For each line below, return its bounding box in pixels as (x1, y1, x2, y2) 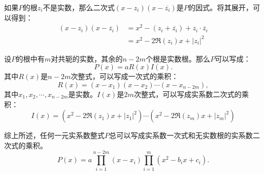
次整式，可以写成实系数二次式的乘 (134, 89, 249, 100)
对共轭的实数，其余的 (51, 53, 123, 64)
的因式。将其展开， (188, 2, 253, 12)
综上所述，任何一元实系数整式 (4, 130, 105, 141)
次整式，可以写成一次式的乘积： (70, 71, 178, 82)
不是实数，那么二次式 (43, 2, 115, 12)
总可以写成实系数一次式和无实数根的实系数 (109, 130, 253, 141)
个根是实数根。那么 (146, 53, 211, 64)
